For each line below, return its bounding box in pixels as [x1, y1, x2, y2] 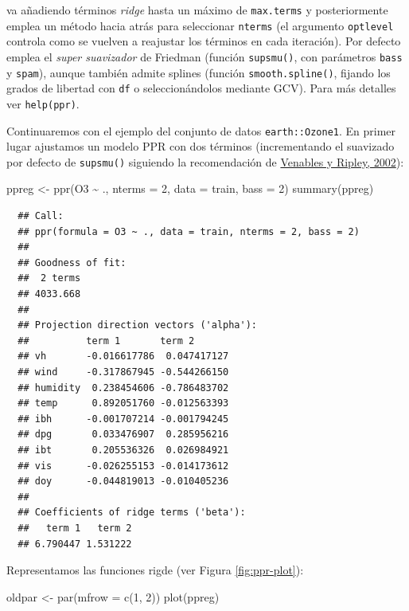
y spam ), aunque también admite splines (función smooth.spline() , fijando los [6, 64, 391, 80]
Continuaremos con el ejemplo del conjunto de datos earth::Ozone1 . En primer [6, 122, 396, 139]
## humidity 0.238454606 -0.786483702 [18, 382, 229, 394]
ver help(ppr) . [6, 95, 80, 112]
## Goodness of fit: [18, 257, 127, 268]
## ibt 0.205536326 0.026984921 [18, 444, 229, 456]
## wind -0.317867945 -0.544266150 [18, 366, 229, 378]
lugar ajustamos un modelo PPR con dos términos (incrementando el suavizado [6, 138, 395, 155]
